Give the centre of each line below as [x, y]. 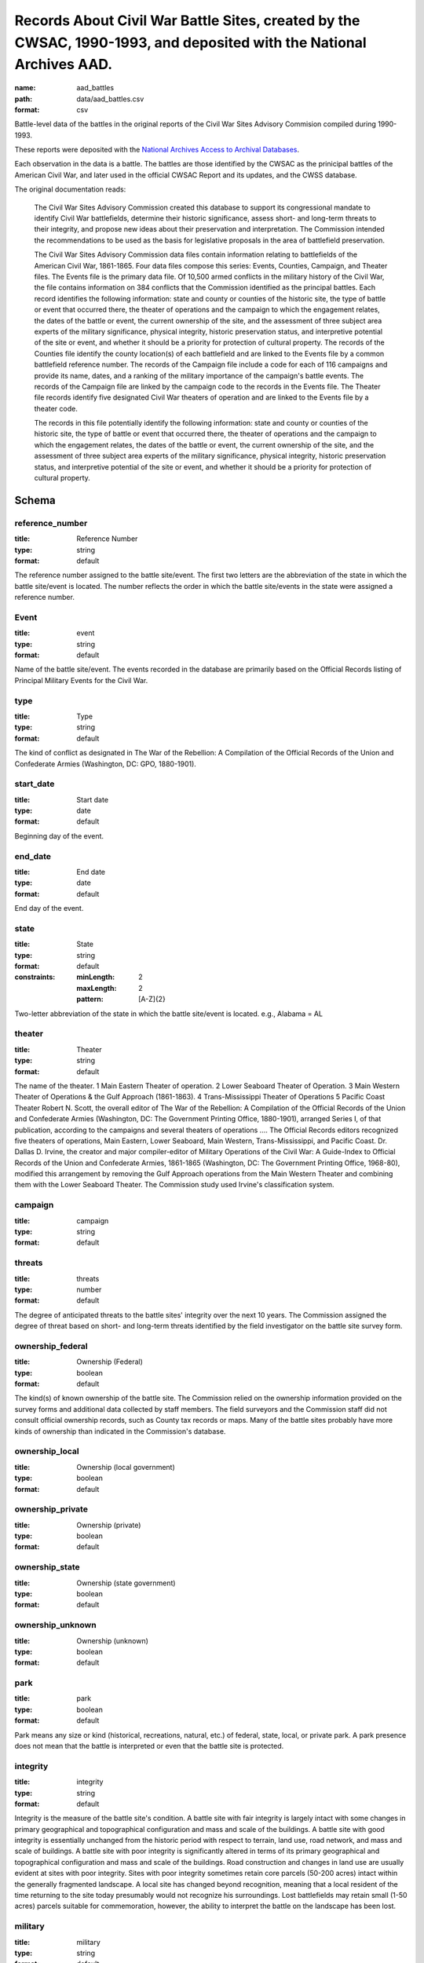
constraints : [35, 977]
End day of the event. [49, 908]
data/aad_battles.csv [110, 99]
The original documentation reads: [70, 189]
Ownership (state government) [126, 1583]
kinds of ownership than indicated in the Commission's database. [120, 1431]
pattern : [90, 999]
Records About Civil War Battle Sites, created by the [187, 20]
